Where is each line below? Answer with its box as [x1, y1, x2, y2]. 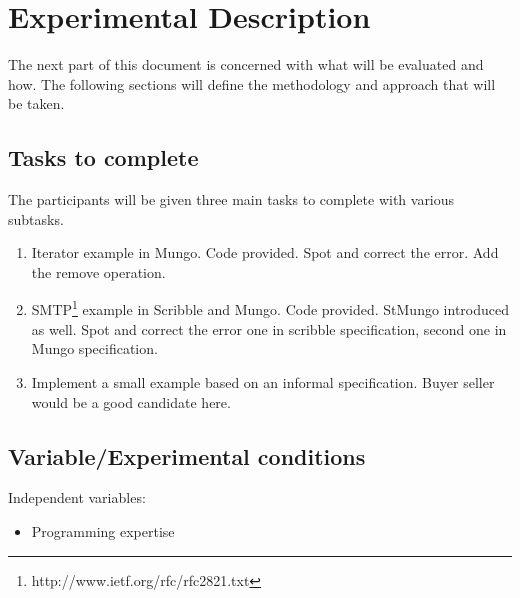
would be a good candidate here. [31, 391, 231, 412]
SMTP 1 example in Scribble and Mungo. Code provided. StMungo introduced [31, 296, 509, 320]
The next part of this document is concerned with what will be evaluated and [8, 54, 484, 75]
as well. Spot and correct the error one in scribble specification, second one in [31, 318, 507, 339]
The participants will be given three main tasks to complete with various [8, 189, 455, 210]
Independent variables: [8, 487, 146, 508]
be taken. [8, 93, 65, 114]
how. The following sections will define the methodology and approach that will [8, 73, 496, 94]
